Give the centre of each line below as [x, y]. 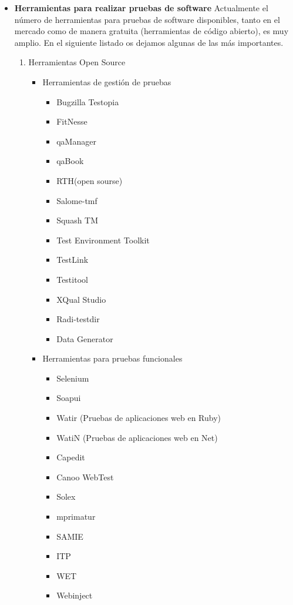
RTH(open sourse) [90, 180]
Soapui [69, 398]
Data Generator [85, 338]
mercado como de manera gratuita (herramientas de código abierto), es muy [151, 31]
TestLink [73, 260]
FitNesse [72, 121]
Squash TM [78, 220]
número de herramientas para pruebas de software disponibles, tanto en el [147, 19]
